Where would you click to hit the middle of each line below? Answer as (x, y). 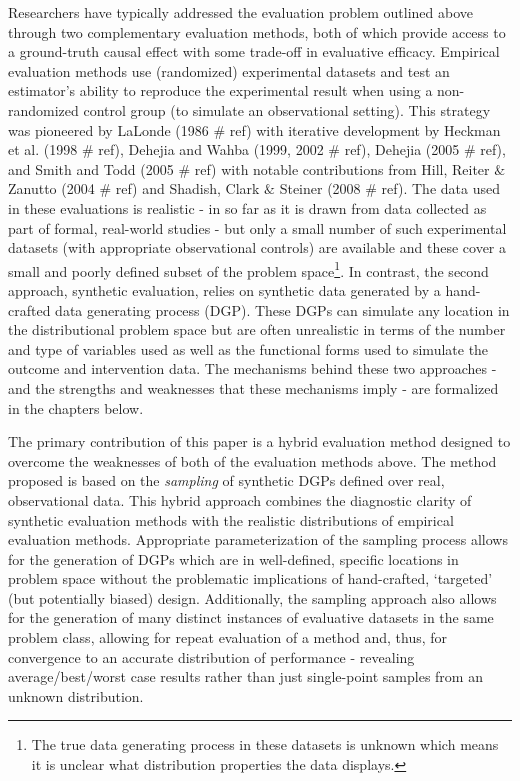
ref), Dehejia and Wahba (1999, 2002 (211, 149)
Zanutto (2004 (51, 188)
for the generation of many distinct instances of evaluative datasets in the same (251, 617)
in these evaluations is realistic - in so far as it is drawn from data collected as (247, 207)
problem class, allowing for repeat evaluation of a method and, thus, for (228, 637)
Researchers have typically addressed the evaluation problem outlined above (240, 12)
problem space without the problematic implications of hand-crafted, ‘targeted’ (250, 578)
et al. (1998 (43, 149)
